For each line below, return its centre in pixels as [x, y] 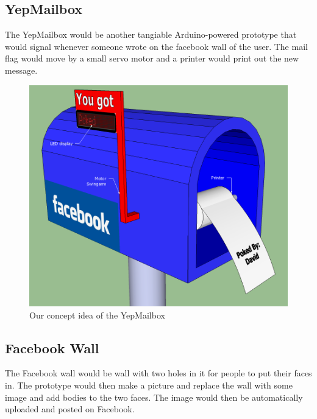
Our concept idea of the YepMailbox [97, 315]
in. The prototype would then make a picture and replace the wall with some [149, 385]
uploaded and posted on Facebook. [70, 409]
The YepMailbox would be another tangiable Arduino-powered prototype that [151, 34]
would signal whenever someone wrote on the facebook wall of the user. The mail [156, 46]
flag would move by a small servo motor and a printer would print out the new [152, 58]
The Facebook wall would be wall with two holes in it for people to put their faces [158, 373]
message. [21, 70]
